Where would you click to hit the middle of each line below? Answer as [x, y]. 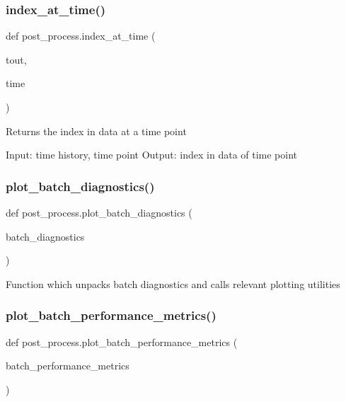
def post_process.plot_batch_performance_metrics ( [122, 341]
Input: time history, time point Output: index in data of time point [152, 155]
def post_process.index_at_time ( [81, 36]
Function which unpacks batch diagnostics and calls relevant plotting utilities [173, 283]
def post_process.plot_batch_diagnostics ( [99, 212]
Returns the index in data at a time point [96, 131]
